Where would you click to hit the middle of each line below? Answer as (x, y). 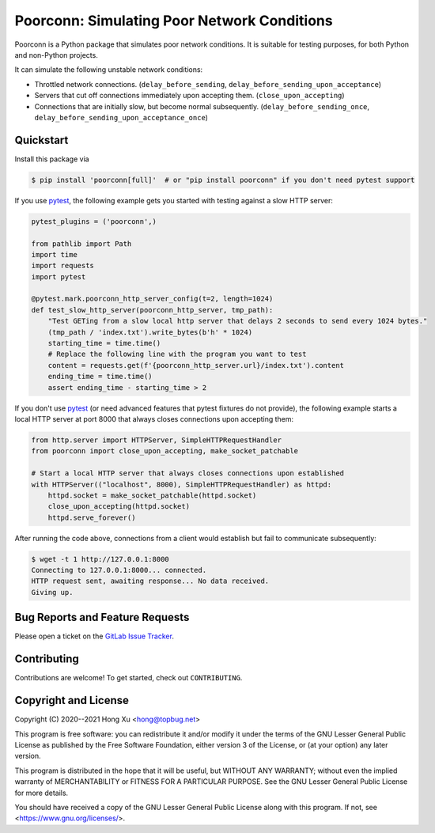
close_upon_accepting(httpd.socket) (119, 507)
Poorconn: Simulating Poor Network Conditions (174, 21)
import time (55, 254)
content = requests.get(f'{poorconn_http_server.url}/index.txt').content (196, 365)
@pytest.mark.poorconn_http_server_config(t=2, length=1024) (152, 299)
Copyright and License (72, 700)
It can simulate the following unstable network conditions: (109, 70)
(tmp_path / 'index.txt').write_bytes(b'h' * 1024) (150, 332)
